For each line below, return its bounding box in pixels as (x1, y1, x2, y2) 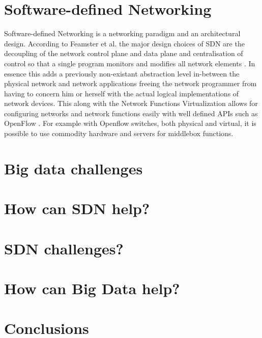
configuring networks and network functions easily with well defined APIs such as (4, 108, 258, 118)
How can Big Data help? (4, 277, 180, 298)
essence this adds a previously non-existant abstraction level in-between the (4, 68, 240, 79)
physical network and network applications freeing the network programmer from (4, 78, 257, 89)
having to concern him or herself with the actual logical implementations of (4, 88, 239, 98)
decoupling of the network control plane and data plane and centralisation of (4, 48, 243, 59)
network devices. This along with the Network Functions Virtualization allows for (4, 98, 258, 109)
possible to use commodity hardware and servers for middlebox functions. (4, 128, 234, 139)
